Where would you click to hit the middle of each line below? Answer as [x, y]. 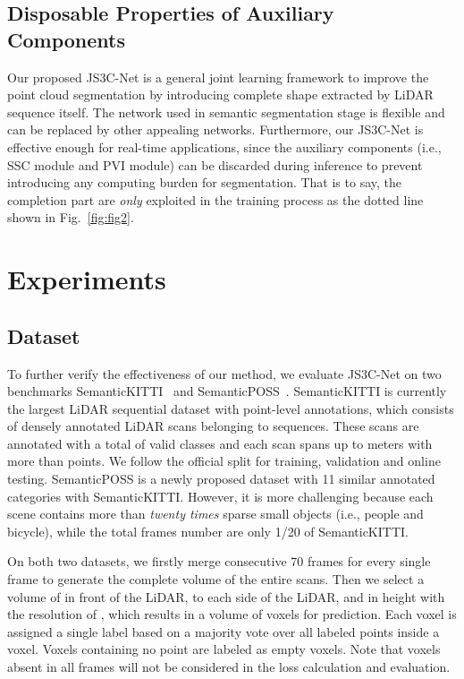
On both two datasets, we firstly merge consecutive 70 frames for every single [219, 561]
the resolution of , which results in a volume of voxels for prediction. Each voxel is [232, 614]
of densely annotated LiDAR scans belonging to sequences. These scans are [213, 426]
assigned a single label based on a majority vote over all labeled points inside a [224, 631]
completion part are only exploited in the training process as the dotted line [215, 199]
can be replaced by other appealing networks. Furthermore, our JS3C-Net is [215, 129]
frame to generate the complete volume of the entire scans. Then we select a [216, 579]
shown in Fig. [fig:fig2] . [71, 217]
